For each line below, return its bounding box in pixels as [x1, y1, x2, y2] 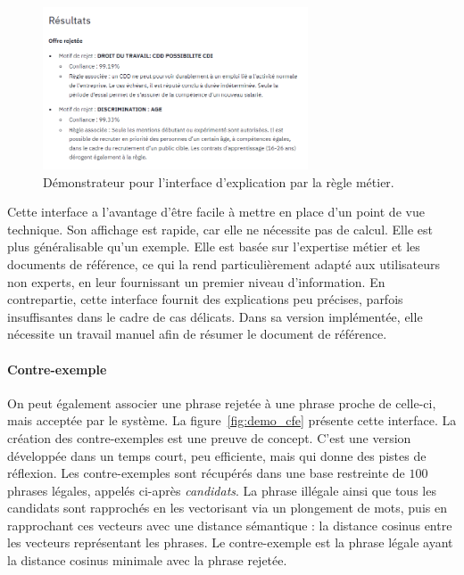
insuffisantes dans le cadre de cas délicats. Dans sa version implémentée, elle [7, 307, 423, 325]
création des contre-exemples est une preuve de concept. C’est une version [7, 428, 411, 447]
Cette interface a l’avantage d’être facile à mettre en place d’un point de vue [7, 202, 425, 221]
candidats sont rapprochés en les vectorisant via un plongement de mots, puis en [7, 498, 447, 517]
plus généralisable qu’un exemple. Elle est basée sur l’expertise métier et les [7, 237, 420, 256]
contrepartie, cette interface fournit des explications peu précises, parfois [7, 290, 403, 308]
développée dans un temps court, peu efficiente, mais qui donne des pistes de [7, 446, 427, 464]
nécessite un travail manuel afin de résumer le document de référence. [7, 324, 387, 343]
